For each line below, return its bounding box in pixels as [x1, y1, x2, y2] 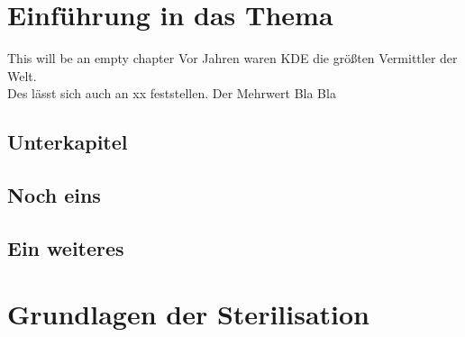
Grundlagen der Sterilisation [7, 296, 369, 332]
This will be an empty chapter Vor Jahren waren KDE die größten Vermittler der [7, 49, 458, 68]
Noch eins [7, 181, 101, 209]
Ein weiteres [7, 233, 124, 261]
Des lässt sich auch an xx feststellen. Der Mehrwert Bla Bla [7, 84, 336, 103]
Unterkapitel [7, 128, 128, 156]
